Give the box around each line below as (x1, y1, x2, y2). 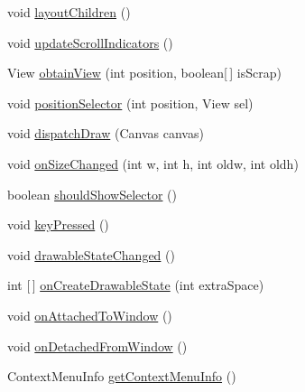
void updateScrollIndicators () (7, 33, 173, 51)
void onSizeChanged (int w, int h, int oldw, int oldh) (7, 154, 299, 173)
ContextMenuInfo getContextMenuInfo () (7, 367, 236, 386)
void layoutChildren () (7, 3, 131, 21)
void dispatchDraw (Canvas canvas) (7, 124, 204, 143)
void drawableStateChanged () (7, 245, 175, 264)
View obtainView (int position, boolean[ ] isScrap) (7, 63, 282, 82)
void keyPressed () (7, 215, 109, 234)
